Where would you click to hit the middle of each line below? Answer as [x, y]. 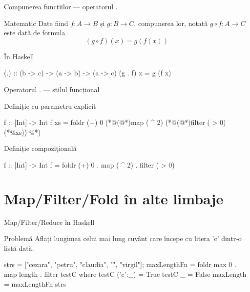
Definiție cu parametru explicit [50, 106]
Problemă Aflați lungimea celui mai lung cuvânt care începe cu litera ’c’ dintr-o [123, 238]
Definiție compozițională [40, 148]
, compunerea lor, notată [171, 23]
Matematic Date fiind [36, 23]
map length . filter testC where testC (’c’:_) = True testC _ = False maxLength [125, 274]
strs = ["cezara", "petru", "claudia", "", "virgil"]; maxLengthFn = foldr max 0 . [120, 264]
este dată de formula [35, 33]
